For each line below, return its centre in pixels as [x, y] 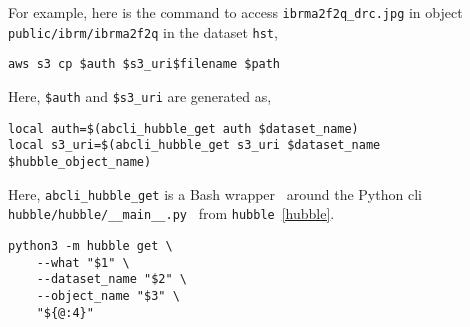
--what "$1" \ [83, 262]
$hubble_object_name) [80, 161]
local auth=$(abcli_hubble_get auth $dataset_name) [183, 128]
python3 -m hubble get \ [90, 245]
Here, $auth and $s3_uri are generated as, [140, 95]
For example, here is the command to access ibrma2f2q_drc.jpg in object [235, 12]
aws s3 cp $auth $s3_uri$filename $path [144, 64]
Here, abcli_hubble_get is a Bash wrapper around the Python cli [215, 193]
